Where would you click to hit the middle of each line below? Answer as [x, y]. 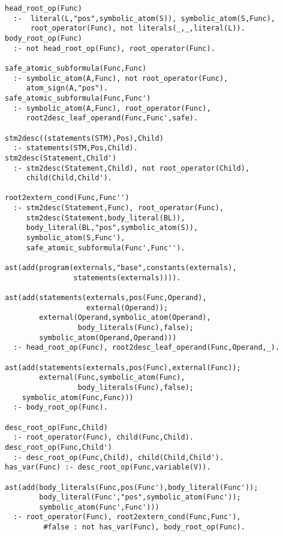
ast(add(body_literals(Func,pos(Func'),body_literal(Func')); [132, 487]
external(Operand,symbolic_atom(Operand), [125, 318]
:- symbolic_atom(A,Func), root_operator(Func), [112, 108]
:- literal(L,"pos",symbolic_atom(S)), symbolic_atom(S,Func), [144, 18]
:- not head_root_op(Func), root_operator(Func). [114, 48]
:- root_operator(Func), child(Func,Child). [103, 437]
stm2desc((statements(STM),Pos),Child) [84, 138]
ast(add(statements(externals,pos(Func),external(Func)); [123, 367]
